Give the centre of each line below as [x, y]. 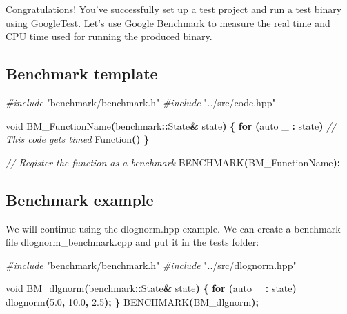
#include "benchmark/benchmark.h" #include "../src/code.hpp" [141, 102]
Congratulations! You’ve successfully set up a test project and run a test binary [174, 9]
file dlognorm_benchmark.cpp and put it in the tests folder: [132, 242]
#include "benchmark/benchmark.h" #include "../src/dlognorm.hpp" [151, 265]
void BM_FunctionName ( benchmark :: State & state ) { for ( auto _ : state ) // [171, 125]
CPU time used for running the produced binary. [109, 36]
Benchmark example [80, 199]
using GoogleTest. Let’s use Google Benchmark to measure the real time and [168, 22]
